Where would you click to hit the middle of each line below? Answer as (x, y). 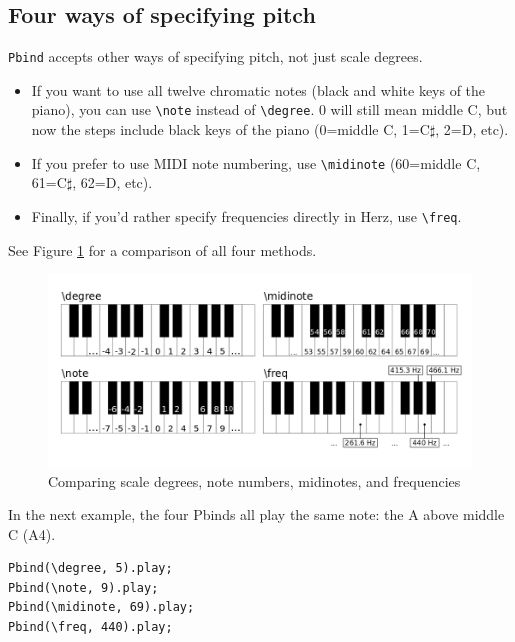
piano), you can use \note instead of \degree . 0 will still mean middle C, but (269, 109)
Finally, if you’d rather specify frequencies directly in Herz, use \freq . (246, 215)
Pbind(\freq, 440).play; (90, 627)
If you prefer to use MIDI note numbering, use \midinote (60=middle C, (256, 162)
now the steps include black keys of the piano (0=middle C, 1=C (230, 129)
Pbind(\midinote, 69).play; (101, 607)
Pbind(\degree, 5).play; (90, 568)
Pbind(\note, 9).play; (83, 587)
